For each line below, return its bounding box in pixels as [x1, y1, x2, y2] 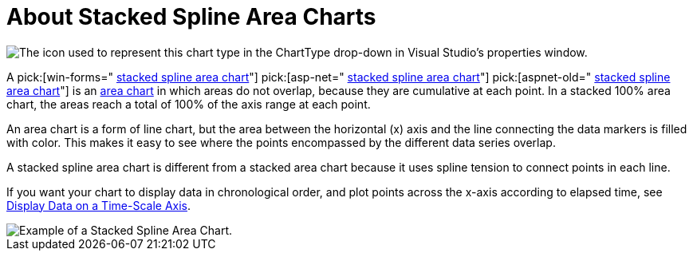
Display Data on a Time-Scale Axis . [6, 198, 191, 212]
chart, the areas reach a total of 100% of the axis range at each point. [6, 97, 371, 111]
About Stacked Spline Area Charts [6, 3, 376, 30]
